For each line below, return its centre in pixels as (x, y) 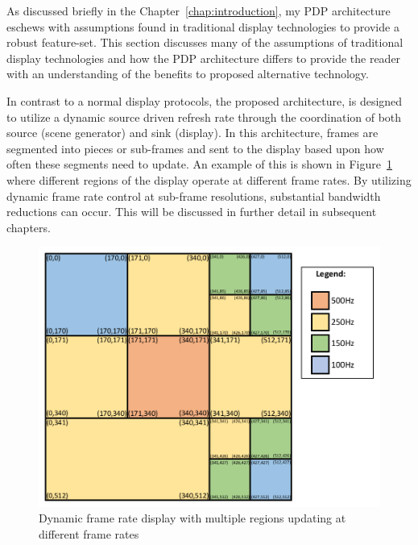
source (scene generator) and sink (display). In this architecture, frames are (192, 133)
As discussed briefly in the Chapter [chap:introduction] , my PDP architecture (199, 10)
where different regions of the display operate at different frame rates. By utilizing (209, 179)
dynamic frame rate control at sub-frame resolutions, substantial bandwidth (194, 196)
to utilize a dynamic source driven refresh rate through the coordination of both (204, 116)
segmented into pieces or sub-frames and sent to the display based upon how (195, 148)
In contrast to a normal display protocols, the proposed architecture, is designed (205, 100)
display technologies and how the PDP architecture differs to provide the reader (204, 58)
